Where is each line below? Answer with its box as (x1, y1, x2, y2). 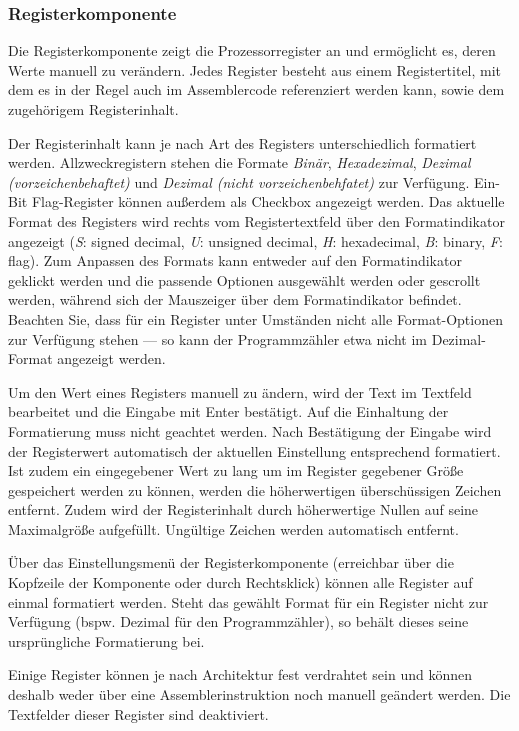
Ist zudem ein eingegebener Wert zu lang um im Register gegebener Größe (8, 460, 464, 481)
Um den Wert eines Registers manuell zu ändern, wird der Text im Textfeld (8, 381, 472, 402)
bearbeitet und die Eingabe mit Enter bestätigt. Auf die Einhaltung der (8, 401, 449, 422)
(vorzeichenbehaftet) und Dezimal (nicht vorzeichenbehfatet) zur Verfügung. (8, 171, 470, 192)
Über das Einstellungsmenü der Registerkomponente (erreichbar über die (8, 552, 454, 573)
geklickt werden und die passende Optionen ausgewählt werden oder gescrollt (8, 269, 481, 290)
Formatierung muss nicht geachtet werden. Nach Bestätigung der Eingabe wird (8, 420, 492, 441)
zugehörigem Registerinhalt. (8, 99, 179, 119)
